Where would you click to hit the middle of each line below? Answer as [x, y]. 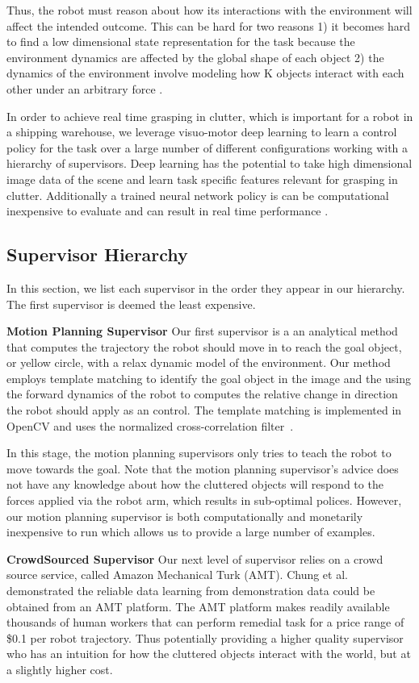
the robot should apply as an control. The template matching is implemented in [204, 410]
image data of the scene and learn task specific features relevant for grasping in [202, 179]
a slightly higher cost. [60, 669]
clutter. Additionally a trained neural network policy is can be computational [198, 195]
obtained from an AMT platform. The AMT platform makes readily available [198, 606]
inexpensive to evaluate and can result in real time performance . [168, 211]
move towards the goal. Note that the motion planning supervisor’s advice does [203, 468]
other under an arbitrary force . [85, 88]
